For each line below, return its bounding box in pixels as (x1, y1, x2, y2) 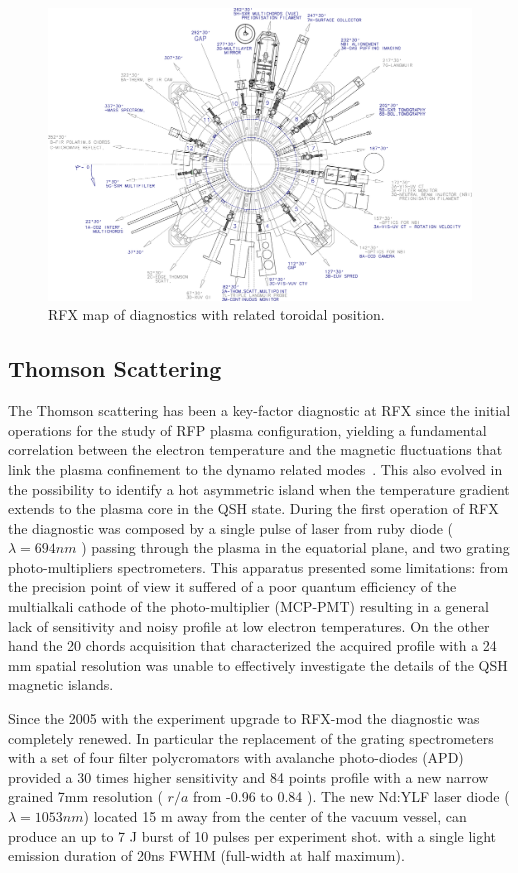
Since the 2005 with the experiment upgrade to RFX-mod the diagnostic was (8, 708, 480, 729)
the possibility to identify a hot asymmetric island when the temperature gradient (8, 478, 510, 499)
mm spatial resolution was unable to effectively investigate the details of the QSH (8, 654, 508, 675)
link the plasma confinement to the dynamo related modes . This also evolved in (8, 458, 503, 479)
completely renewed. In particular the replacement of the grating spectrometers (8, 727, 494, 748)
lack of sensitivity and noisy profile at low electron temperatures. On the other (8, 615, 490, 636)
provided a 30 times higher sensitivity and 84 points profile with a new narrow (8, 766, 489, 787)
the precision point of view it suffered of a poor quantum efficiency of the (8, 576, 457, 597)
